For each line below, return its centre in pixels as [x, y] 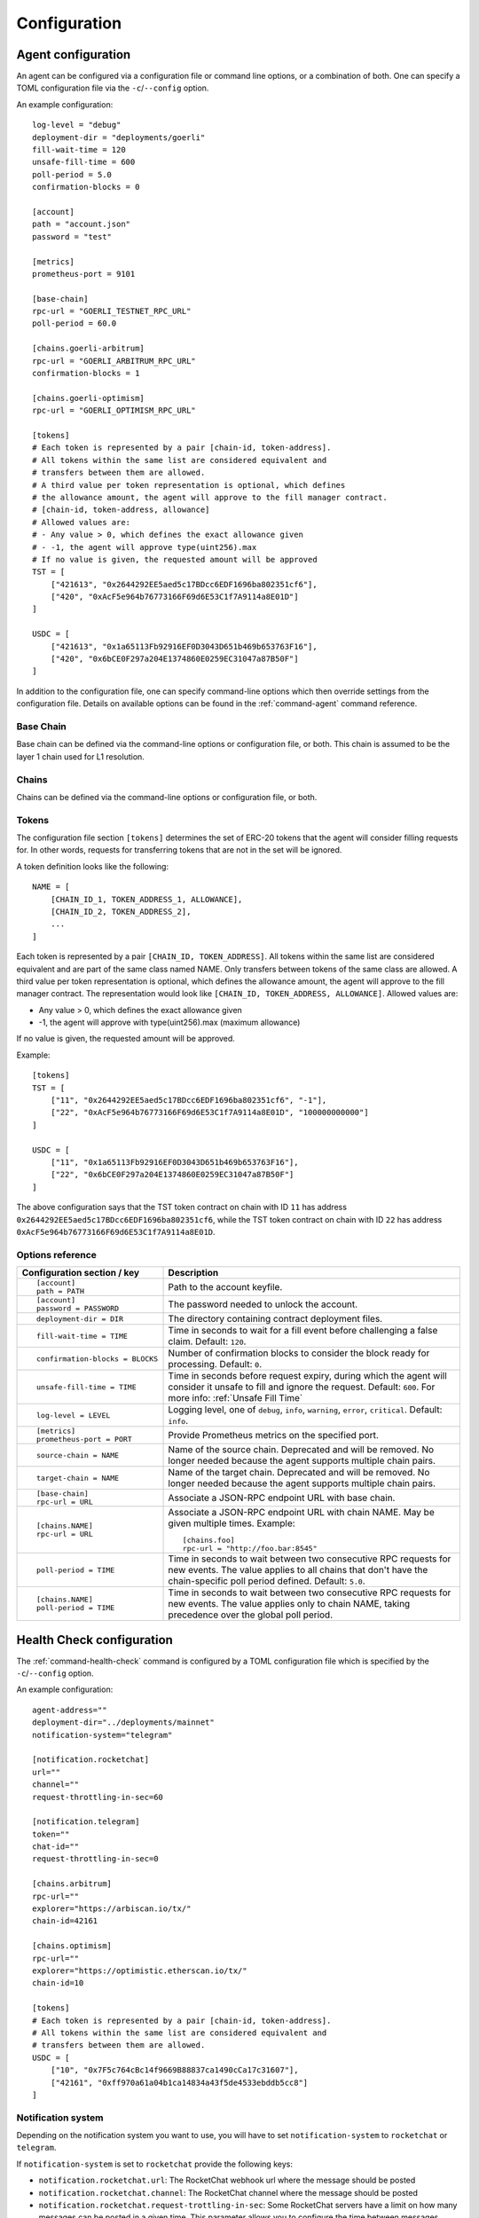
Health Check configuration [94, 1640]
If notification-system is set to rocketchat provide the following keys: [154, 2164]
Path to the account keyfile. [225, 1287]
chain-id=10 [58, 1983]
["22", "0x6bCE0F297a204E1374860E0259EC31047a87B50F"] [172, 1175]
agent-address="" [70, 1710]
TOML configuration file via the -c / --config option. [113, 88]
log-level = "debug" [77, 125]
